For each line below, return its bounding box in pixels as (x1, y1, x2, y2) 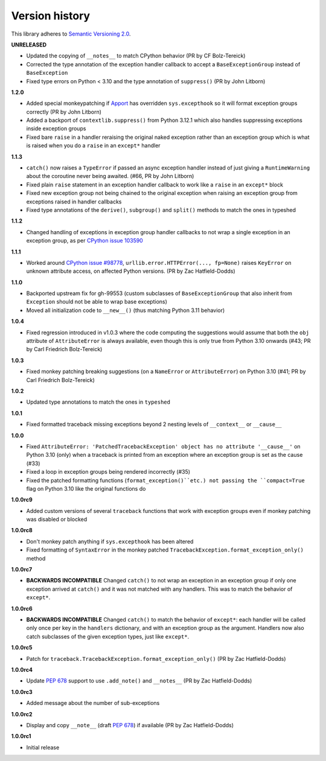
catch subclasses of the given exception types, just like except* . (26, 632, 190, 640)
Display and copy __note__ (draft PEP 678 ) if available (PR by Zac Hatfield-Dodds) (26, 721, 234, 728)
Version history (11, 9, 91, 22)
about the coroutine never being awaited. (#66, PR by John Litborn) (26, 173, 194, 180)
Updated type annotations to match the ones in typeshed (26, 398, 170, 406)
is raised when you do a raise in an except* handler (26, 142, 161, 149)
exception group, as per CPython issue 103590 (26, 237, 143, 244)
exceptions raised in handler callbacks (26, 198, 122, 205)
